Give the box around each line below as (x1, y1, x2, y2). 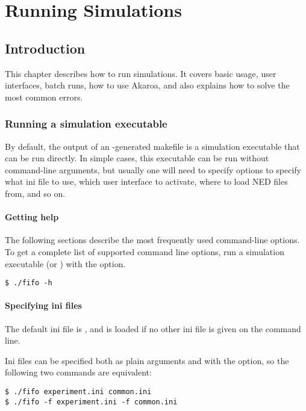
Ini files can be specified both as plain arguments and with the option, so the (5, 354, 289, 366)
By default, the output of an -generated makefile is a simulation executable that (5, 140, 300, 152)
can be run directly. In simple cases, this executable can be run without (5, 152, 269, 164)
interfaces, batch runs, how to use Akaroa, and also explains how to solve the (5, 79, 290, 91)
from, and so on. (5, 187, 66, 199)
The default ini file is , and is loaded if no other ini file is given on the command (5, 322, 301, 335)
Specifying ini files (5, 299, 82, 312)
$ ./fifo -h (5, 279, 52, 288)
